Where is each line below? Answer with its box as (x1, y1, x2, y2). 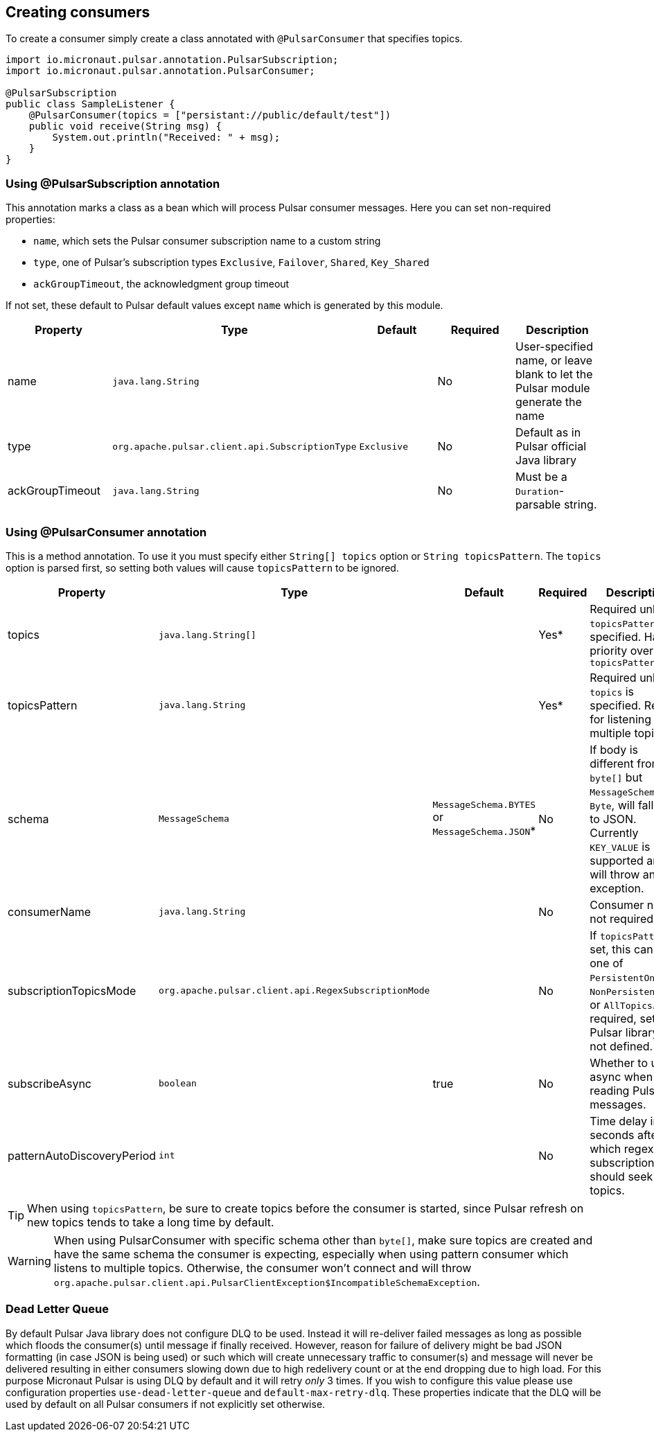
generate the (515, 395, 582, 409)
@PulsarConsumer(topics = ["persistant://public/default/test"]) (28, 109, 391, 121)
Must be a (515, 470, 567, 484)
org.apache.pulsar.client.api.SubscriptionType (112, 441, 357, 452)
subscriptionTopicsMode (8, 983, 136, 998)
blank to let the (515, 367, 593, 382)
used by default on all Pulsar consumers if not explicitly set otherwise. (6, 1398, 326, 1410)
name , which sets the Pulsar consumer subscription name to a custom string (33, 235, 381, 247)
